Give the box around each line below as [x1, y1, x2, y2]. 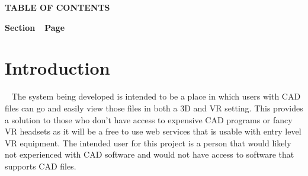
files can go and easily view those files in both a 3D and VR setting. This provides [5, 101, 303, 114]
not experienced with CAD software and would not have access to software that [5, 148, 294, 161]
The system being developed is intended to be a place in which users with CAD [11, 90, 301, 103]
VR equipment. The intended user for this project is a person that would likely [5, 136, 291, 149]
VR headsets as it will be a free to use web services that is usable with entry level [5, 125, 301, 137]
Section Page [5, 21, 65, 33]
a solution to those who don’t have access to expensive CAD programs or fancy [5, 113, 293, 126]
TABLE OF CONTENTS [5, 1, 110, 13]
